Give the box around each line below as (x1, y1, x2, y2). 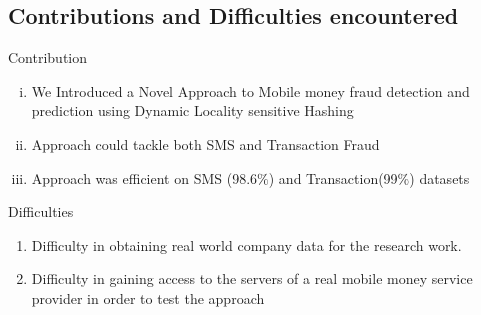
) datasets (409, 167, 470, 188)
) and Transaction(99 (268, 167, 398, 188)
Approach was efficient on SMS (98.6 (31, 167, 258, 188)
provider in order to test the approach (31, 287, 265, 308)
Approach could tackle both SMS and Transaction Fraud (31, 133, 380, 154)
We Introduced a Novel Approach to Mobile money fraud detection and (31, 80, 470, 101)
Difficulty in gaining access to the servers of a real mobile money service (31, 268, 473, 289)
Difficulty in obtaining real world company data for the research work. (31, 234, 462, 255)
